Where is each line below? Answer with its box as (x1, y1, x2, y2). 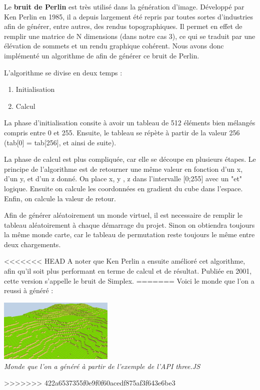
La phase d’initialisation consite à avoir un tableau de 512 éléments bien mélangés (4, 117, 255, 128)
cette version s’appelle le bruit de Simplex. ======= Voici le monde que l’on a (4, 275, 254, 286)
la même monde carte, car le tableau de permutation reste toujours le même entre (4, 229, 255, 240)
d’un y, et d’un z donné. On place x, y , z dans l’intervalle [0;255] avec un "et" (4, 173, 242, 184)
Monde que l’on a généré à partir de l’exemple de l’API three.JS (4, 361, 200, 371)
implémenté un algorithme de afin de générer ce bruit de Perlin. (4, 50, 199, 60)
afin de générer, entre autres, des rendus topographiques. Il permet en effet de (4, 21, 242, 31)
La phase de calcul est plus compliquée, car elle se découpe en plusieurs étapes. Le (4, 154, 256, 164)
